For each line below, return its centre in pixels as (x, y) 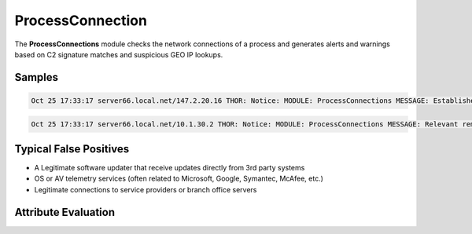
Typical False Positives (72, 149)
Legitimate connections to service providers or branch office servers (146, 189)
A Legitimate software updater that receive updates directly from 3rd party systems (170, 168)
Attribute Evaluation (65, 212)
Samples (37, 77)
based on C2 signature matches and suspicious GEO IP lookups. (119, 54)
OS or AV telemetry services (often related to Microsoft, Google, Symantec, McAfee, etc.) (179, 179)
